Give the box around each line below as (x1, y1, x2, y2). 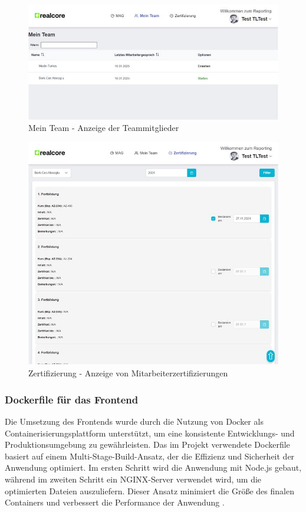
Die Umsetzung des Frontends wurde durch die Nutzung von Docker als (5, 415, 264, 427)
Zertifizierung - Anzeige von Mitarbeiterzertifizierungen (28, 367, 228, 379)
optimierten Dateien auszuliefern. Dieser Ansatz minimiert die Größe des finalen (5, 484, 294, 497)
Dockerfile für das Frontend (5, 392, 139, 406)
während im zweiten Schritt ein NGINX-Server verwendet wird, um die (5, 472, 262, 485)
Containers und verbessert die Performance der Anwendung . (5, 496, 225, 508)
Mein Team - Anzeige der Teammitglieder (28, 122, 179, 134)
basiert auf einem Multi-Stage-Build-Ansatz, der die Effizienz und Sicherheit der (5, 449, 295, 462)
